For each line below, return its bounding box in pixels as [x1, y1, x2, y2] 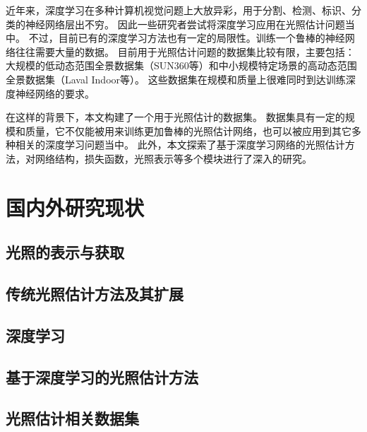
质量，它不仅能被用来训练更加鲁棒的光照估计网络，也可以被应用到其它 [25, 123, 351, 138]
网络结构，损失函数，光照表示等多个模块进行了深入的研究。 [35, 151, 312, 165]
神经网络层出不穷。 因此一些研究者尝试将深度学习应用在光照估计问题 [25, 16, 345, 31]
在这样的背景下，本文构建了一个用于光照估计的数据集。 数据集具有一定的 [6, 110, 345, 124]
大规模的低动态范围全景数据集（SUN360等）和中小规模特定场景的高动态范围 [6, 58, 357, 73]
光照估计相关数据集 [6, 407, 139, 429]
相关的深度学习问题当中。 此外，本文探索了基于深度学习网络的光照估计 [15, 137, 345, 152]
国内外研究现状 [6, 192, 145, 221]
